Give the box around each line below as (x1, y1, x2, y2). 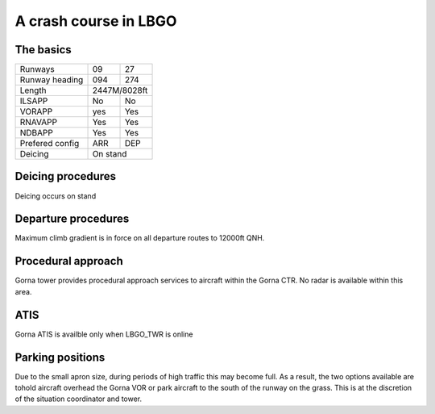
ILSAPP (19, 95, 48, 107)
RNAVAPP (19, 117, 58, 128)
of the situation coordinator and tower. (14, 394, 143, 404)
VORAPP (19, 106, 53, 117)
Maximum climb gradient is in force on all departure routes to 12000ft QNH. (14, 233, 265, 243)
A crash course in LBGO (14, 12, 177, 30)
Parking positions (14, 350, 106, 364)
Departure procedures (14, 212, 130, 226)
